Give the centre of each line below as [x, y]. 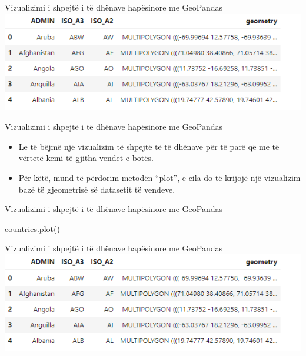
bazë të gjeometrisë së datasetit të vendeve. [97, 189]
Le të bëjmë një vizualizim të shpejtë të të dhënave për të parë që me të [149, 146]
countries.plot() [32, 228]
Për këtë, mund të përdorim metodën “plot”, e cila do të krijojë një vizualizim [159, 177]
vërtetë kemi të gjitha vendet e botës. [86, 158]
